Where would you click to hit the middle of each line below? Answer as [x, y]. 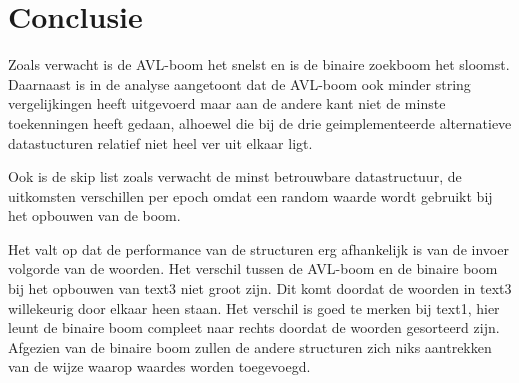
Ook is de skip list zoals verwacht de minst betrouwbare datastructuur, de [235, 176]
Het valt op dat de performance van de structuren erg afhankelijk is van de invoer [258, 248]
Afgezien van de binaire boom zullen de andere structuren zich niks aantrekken [250, 346]
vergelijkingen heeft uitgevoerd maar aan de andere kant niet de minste [227, 103]
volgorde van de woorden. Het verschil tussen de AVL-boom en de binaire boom [253, 268]
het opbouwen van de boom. [94, 215]
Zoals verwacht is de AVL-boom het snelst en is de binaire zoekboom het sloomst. [259, 64]
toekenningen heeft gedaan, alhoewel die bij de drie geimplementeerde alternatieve [260, 122]
